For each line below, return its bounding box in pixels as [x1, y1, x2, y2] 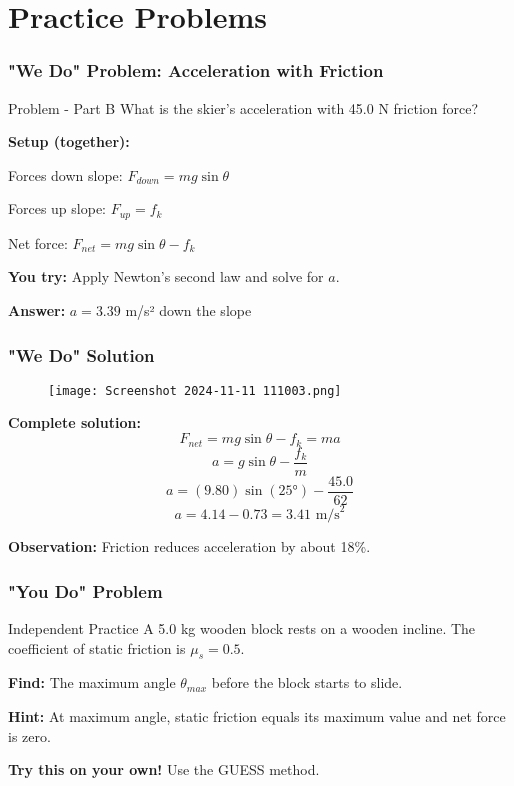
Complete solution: [8, 412, 141, 433]
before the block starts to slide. [211, 672, 403, 693]
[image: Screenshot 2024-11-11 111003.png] [48, 383, 342, 398]
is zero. [8, 725, 51, 746]
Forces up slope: [8, 198, 106, 219]
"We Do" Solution [8, 342, 155, 367]
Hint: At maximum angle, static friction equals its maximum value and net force [8, 705, 506, 726]
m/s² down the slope [125, 300, 252, 321]
